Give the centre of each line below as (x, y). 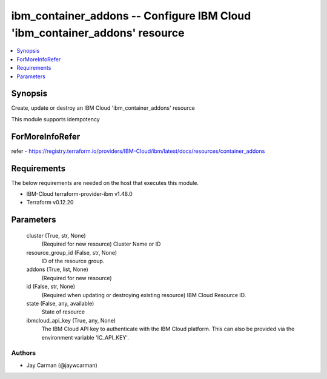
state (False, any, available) (60, 303)
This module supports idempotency (55, 119)
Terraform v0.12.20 (50, 203)
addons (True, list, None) (58, 269)
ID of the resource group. (73, 261)
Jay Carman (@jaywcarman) (62, 365)
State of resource (63, 312)
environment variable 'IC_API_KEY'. (85, 337)
